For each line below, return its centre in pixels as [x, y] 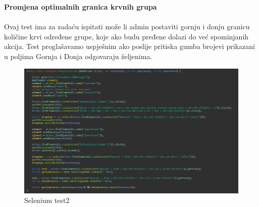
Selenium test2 [47, 200]
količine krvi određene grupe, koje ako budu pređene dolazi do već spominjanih [126, 36]
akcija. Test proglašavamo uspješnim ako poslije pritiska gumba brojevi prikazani [129, 46]
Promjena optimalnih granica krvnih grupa [81, 7]
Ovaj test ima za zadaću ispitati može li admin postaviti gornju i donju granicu [127, 27]
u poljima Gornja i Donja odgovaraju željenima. [78, 56]
